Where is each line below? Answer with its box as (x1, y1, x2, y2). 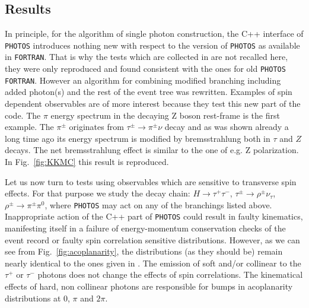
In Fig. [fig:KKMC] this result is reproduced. (5, 155, 169, 167)
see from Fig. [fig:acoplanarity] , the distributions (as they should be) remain (5, 245, 283, 258)
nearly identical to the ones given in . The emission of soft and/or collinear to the (5, 256, 301, 269)
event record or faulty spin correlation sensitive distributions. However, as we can (5, 233, 300, 246)
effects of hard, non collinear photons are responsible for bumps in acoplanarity (5, 280, 293, 293)
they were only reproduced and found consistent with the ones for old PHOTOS (5, 62, 286, 75)
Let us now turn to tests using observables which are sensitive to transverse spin (5, 175, 297, 188)
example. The (5, 120, 54, 133)
